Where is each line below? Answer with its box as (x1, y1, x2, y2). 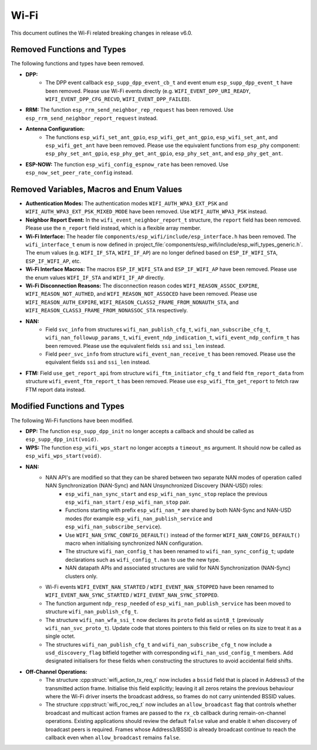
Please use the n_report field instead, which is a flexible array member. (25, 225, 202, 232)
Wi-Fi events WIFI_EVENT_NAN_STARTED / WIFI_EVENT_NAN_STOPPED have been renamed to (45, 583, 274, 590)
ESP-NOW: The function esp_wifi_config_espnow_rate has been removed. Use (25, 160, 229, 168)
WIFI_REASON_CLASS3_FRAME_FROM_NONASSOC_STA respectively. (25, 307, 188, 314)
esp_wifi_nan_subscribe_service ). (65, 523, 162, 530)
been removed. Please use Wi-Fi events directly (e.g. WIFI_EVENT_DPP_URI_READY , (45, 87, 251, 94)
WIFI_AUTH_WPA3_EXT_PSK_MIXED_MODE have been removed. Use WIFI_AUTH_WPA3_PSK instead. (25, 208, 268, 215)
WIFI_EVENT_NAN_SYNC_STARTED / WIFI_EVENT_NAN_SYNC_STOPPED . (45, 591, 220, 599)
